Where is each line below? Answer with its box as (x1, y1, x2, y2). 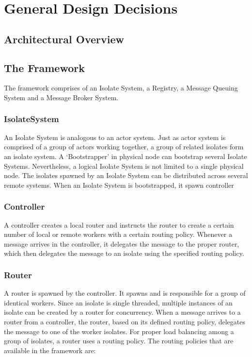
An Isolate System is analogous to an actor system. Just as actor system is (4, 132, 226, 142)
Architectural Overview (4, 31, 125, 46)
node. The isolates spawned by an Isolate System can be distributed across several (4, 170, 248, 180)
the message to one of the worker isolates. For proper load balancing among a (4, 326, 234, 336)
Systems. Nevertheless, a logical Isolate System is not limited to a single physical (4, 161, 244, 171)
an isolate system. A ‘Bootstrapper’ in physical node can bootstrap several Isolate (4, 151, 247, 161)
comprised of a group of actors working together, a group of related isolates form (4, 142, 244, 152)
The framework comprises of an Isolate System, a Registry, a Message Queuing (4, 83, 238, 93)
